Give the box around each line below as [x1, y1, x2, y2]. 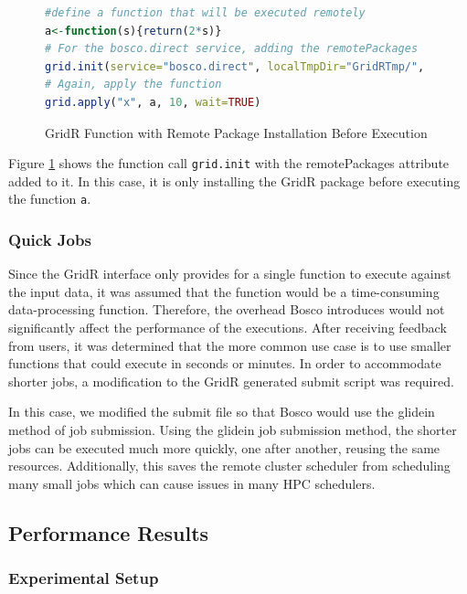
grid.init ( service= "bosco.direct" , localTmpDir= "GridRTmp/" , [45, 59, 425, 73]
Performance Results [8, 518, 209, 546]
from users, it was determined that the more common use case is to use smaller [8, 335, 451, 355]
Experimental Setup [8, 567, 159, 589]
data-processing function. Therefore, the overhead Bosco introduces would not [8, 300, 445, 319]
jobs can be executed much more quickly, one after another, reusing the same [8, 438, 440, 457]
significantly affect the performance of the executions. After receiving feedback [8, 318, 447, 337]
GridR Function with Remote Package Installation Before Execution [45, 122, 428, 142]
